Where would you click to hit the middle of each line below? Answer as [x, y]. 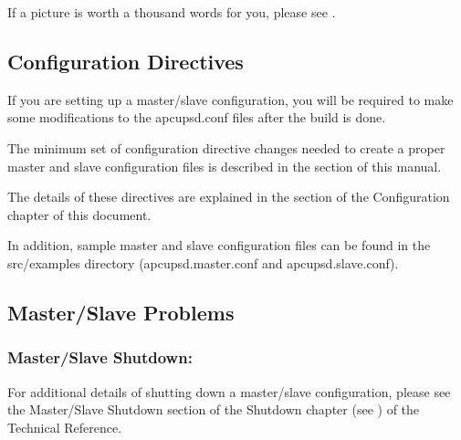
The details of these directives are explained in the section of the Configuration [229, 197]
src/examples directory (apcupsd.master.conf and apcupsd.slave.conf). [203, 262]
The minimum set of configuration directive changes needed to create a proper [226, 147]
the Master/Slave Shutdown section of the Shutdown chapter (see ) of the [214, 409]
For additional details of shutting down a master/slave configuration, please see [229, 391]
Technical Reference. [65, 427]
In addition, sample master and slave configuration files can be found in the [219, 245]
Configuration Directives [126, 61]
